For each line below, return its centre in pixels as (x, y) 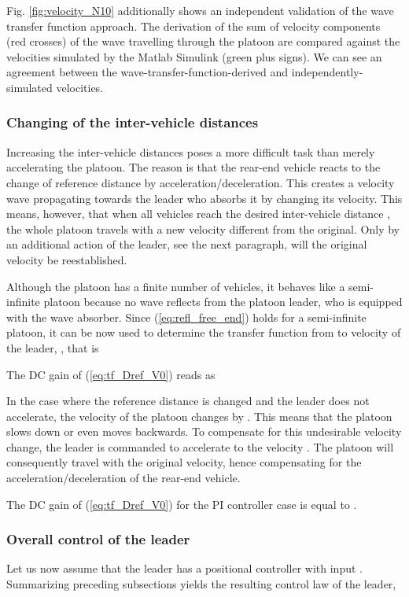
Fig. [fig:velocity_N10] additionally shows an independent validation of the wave (200, 10)
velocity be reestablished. (67, 259)
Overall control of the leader (98, 539)
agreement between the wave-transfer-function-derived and (147, 72)
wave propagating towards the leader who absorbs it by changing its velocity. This (204, 198)
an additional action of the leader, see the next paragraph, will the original (187, 244)
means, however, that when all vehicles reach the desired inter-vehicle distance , (199, 214)
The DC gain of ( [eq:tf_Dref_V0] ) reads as (111, 374)
